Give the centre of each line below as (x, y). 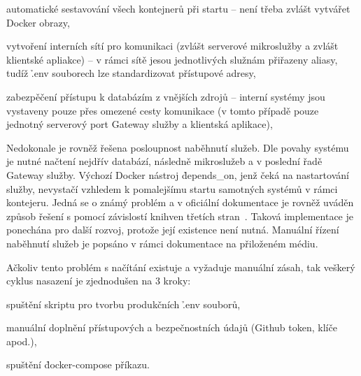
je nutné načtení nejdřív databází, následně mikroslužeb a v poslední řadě (164, 161)
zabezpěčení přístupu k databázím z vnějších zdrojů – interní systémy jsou (166, 96)
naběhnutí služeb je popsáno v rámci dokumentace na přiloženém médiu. (162, 243)
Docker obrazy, (38, 22)
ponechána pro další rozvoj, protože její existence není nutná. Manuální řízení (173, 230)
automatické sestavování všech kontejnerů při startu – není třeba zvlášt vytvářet (178, 8)
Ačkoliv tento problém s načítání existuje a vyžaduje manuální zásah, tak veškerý (181, 267)
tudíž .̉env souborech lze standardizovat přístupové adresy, (131, 73)
